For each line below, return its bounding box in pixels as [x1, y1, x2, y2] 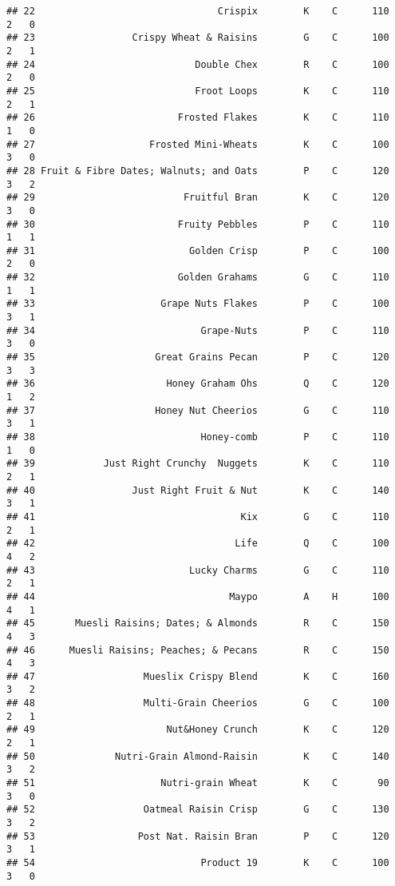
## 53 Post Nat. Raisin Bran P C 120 [6, 830, 389, 842]
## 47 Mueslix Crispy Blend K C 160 [6, 670, 389, 682]
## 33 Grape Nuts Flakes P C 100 [6, 298, 389, 310]
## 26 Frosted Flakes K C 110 [6, 112, 389, 124]
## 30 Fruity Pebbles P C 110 [6, 218, 389, 230]
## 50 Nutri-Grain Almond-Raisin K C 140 [6, 750, 389, 762]
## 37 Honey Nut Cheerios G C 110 [6, 404, 389, 416]
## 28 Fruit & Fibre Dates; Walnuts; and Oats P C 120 [6, 165, 389, 177]
